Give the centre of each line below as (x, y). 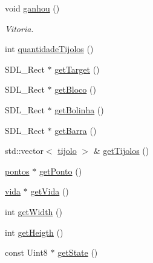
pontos (17, 171)
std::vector (24, 151)
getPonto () (60, 171)
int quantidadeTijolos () (49, 49)
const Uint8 (26, 252)
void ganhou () (32, 8)
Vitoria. (19, 28)
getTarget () (77, 69)
